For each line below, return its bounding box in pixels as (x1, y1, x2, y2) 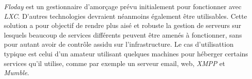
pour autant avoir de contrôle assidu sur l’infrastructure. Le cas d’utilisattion (4, 39, 234, 49)
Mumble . (4, 67, 29, 78)
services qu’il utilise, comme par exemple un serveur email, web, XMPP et (4, 58, 225, 68)
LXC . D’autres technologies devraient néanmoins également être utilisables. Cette (4, 11, 247, 21)
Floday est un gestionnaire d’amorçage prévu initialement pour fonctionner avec (4, 1, 242, 11)
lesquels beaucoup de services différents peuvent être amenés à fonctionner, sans (4, 29, 242, 39)
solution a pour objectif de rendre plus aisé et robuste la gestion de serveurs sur (4, 20, 241, 30)
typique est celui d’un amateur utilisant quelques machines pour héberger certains (4, 48, 248, 58)
